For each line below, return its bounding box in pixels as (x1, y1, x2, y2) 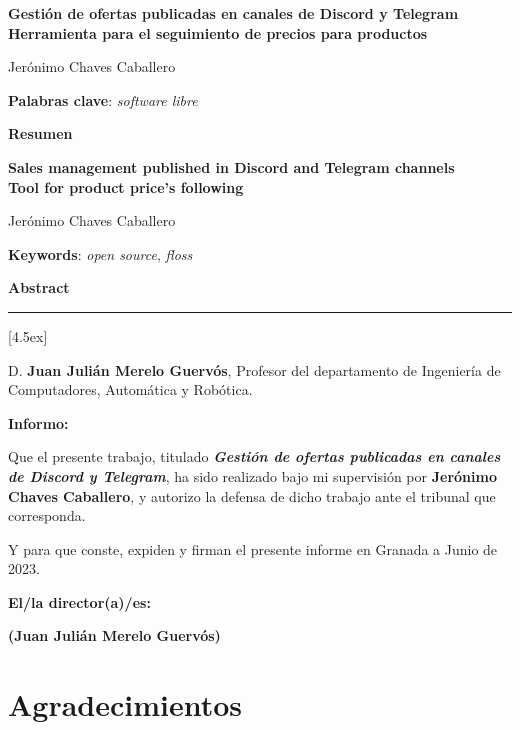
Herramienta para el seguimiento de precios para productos (8, 22, 428, 43)
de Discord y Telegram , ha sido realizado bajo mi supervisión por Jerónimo (8, 465, 497, 486)
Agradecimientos (8, 684, 243, 725)
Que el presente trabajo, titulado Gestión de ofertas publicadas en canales (8, 446, 501, 467)
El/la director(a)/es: (8, 591, 151, 612)
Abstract (8, 277, 70, 298)
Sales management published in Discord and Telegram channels (8, 156, 455, 177)
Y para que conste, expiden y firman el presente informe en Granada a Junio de (8, 538, 498, 559)
